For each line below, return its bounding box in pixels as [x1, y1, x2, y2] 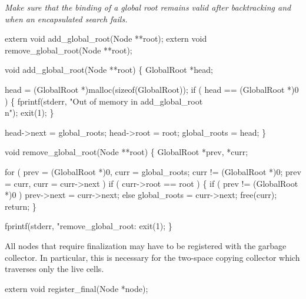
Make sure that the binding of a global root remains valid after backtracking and [5, 1, 291, 13]
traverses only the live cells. [5, 263, 104, 275]
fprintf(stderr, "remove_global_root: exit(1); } [5, 220, 172, 232]
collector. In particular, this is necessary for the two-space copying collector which [5, 251, 300, 263]
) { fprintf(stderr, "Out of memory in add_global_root [5, 95, 203, 107]
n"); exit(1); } [5, 106, 54, 119]
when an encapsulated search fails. [5, 12, 128, 25]
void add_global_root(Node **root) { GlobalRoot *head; [5, 63, 213, 76]
